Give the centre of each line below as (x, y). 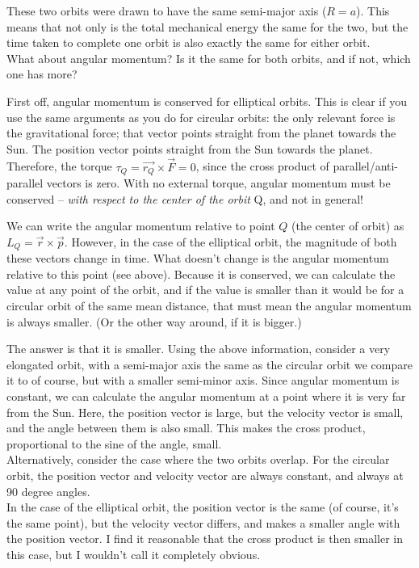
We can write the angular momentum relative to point (141, 226)
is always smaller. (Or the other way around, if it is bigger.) (154, 321)
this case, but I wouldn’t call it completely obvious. (134, 554)
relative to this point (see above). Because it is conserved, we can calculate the (201, 273)
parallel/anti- (366, 166)
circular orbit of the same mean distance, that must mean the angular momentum (209, 306)
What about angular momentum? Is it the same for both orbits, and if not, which (209, 58)
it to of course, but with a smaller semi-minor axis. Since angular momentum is (203, 380)
